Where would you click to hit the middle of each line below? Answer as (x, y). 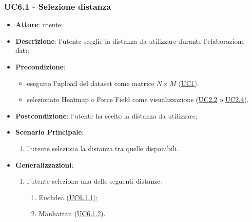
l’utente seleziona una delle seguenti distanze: (95, 181)
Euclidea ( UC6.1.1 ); (68, 197)
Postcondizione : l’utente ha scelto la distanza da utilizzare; (106, 115)
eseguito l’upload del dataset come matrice (91, 83)
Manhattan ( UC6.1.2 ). (72, 213)
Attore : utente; (39, 25)
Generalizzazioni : (44, 164)
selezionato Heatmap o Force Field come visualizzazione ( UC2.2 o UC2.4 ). (138, 99)
